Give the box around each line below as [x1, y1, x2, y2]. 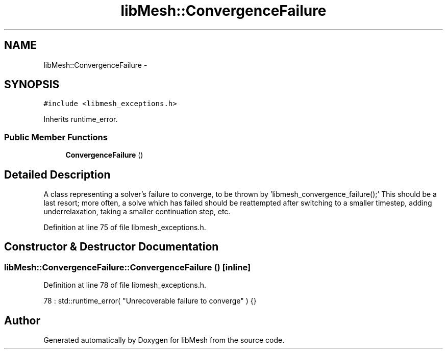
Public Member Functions [4, 132, 108, 142]
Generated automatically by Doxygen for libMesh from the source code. [43, 336, 285, 345]
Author [4, 314, 40, 327]
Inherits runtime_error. [43, 115, 118, 124]
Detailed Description [4, 168, 111, 181]
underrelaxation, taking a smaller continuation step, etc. [43, 207, 231, 216]
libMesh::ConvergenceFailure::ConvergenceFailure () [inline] [4, 262, 251, 272]
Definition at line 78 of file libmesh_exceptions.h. [43, 281, 207, 290]
